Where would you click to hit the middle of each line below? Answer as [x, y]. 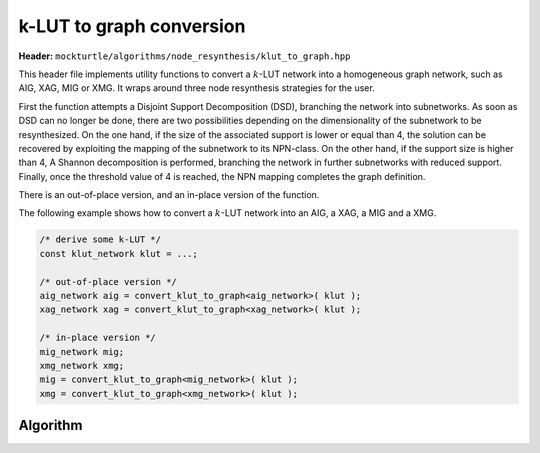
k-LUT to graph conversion [132, 26]
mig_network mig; [82, 351]
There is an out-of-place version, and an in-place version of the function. [169, 195]
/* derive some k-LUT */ [100, 239]
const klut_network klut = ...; [119, 253]
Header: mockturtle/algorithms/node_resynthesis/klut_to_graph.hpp [184, 56]
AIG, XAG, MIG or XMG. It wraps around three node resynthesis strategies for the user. [196, 88]
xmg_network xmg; [82, 365]
